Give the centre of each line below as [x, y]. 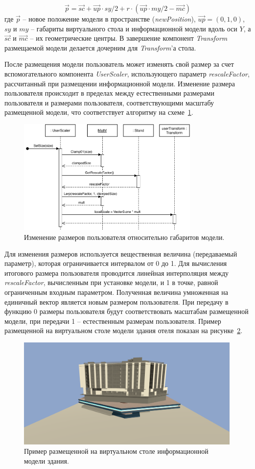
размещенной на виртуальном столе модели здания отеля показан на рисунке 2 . [124, 330]
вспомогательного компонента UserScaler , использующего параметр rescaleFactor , [127, 73]
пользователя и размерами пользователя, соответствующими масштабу [109, 102]
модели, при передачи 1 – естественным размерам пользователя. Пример [113, 321]
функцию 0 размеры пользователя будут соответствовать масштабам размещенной [127, 311]
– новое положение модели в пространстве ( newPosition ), [109, 19]
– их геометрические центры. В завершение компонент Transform [129, 38]
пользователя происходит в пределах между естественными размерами [109, 93]
